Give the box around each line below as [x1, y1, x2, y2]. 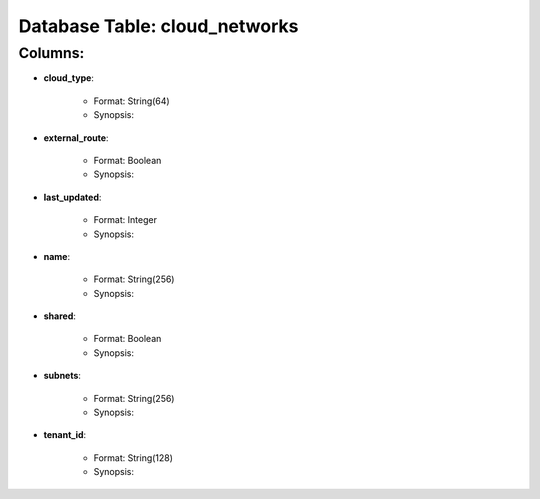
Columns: [18, 44, 85, 62]
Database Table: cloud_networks [18, 15, 299, 37]
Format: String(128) [93, 451, 174, 464]
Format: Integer [93, 214, 157, 226]
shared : [43, 310, 77, 322]
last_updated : [43, 191, 102, 203]
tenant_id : [43, 429, 87, 441]
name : [43, 250, 71, 262]
